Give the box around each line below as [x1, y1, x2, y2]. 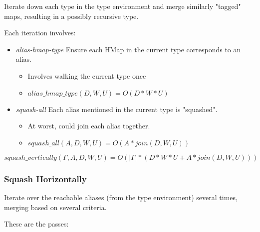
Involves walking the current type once [27, 70, 146, 81]
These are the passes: [4, 219, 69, 229]
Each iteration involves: [4, 27, 76, 38]
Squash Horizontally [4, 172, 87, 185]
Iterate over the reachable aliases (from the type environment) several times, [4, 192, 238, 202]
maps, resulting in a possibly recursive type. [4, 10, 139, 21]
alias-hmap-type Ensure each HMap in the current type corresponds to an [15, 44, 241, 54]
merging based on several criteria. [4, 202, 107, 212]
